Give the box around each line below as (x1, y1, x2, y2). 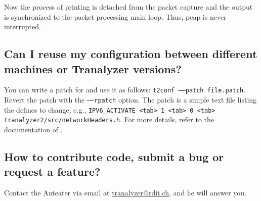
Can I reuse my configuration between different (4, 46, 257, 62)
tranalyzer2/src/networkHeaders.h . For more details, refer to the (4, 114, 214, 125)
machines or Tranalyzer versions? (4, 61, 182, 76)
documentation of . (4, 124, 63, 134)
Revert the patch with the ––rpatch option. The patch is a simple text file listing (4, 94, 257, 105)
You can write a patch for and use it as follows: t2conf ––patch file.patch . (4, 84, 246, 95)
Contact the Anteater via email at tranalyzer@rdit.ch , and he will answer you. (4, 187, 247, 198)
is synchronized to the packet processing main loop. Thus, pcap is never (4, 11, 227, 22)
